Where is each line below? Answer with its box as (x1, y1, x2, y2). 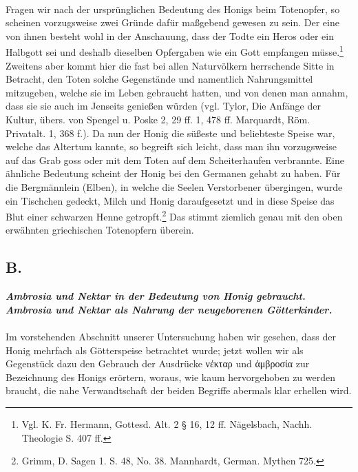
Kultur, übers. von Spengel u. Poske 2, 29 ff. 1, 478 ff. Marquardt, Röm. (6, 112, 310, 126)
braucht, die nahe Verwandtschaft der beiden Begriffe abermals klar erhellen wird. (6, 383, 352, 398)
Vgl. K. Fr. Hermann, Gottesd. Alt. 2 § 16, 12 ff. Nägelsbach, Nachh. (21, 416, 313, 431)
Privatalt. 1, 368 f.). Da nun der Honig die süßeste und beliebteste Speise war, (6, 125, 335, 140)
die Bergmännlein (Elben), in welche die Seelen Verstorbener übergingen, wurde (6, 179, 343, 194)
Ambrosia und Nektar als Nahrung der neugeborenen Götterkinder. (6, 302, 333, 316)
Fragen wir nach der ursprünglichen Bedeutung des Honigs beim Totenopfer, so (6, 1, 340, 16)
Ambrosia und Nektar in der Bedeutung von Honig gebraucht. (6, 289, 306, 303)
